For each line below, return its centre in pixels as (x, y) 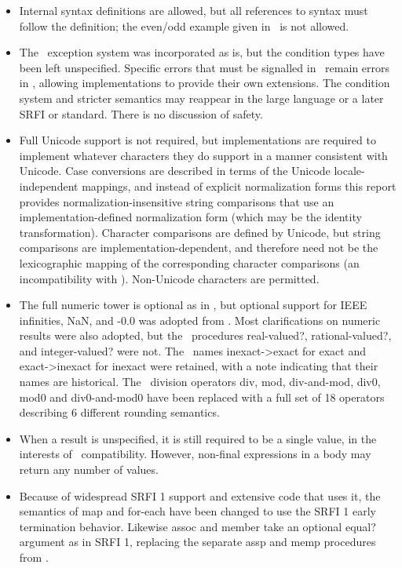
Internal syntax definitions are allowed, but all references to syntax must (194, 10)
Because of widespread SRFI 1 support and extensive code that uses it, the (200, 495)
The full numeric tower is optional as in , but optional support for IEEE (193, 305)
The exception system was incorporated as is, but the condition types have (202, 52)
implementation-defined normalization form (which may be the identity (190, 217)
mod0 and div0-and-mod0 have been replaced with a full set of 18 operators (202, 397)
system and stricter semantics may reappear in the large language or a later (201, 98)
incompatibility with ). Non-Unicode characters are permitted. (169, 278)
